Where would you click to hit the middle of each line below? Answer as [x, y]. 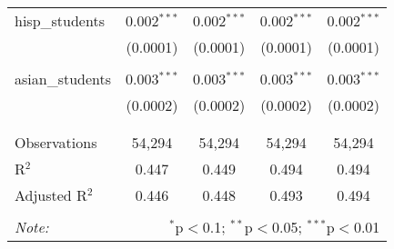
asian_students [63, 79]
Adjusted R [51, 195]
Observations [56, 142]
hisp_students [60, 20]
